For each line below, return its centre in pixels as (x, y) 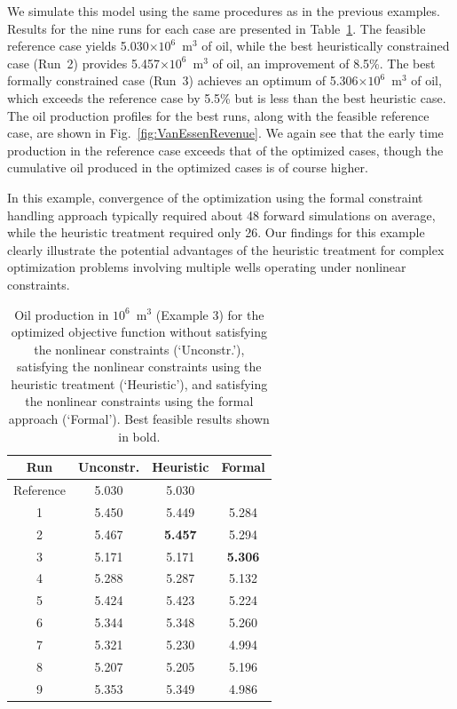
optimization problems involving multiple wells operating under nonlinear (207, 267)
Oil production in (62, 314)
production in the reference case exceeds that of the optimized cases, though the (225, 150)
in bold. (139, 436)
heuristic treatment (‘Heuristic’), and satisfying (139, 383)
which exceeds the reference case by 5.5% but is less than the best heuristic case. (227, 97)
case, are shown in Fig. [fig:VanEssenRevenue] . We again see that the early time (225, 133)
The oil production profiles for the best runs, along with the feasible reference (218, 115)
